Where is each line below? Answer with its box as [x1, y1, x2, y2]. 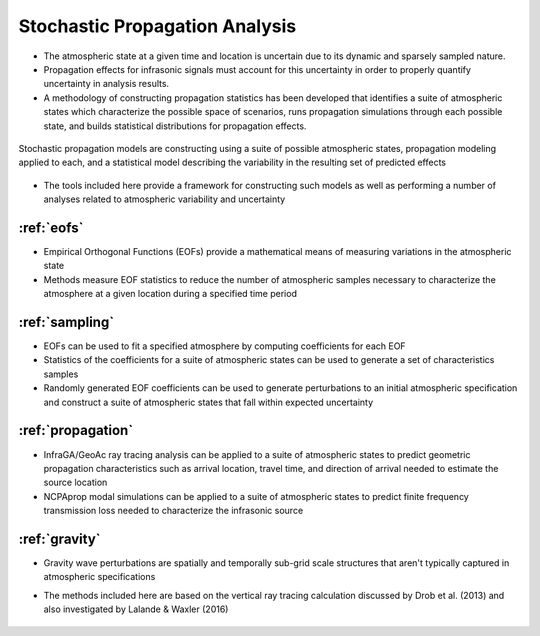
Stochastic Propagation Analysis [18, 15, 297, 37]
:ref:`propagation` [18, 422, 134, 439]
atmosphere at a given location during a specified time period [43, 288, 297, 300]
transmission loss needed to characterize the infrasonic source [43, 505, 304, 517]
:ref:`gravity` [18, 530, 101, 547]
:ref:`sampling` [18, 313, 115, 330]
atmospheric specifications [43, 571, 156, 583]
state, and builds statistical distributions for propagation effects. [43, 120, 307, 132]
